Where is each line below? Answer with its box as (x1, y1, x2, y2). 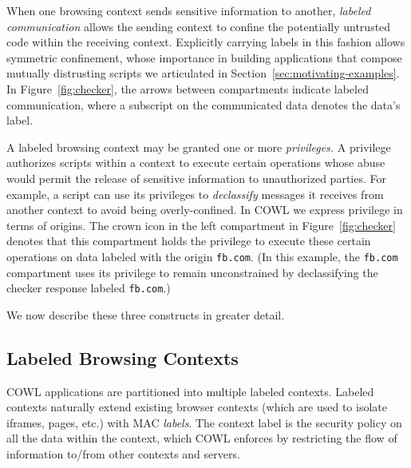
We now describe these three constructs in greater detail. (6, 306, 285, 323)
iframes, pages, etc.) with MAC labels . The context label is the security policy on (6, 414, 402, 430)
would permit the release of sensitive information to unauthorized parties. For (6, 169, 386, 186)
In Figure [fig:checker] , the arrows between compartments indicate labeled (6, 80, 369, 97)
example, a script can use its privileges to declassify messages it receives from (6, 185, 384, 202)
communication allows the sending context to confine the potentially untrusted (6, 18, 391, 34)
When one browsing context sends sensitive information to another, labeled (6, 2, 371, 18)
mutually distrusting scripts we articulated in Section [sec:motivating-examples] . (6, 65, 400, 81)
